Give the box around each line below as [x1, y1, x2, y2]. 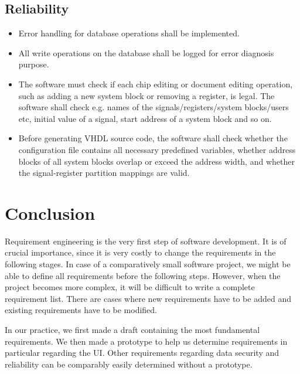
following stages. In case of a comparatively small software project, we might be [5, 258, 291, 270]
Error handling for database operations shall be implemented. [18, 27, 240, 39]
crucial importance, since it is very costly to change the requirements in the [5, 246, 276, 259]
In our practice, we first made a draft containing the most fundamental [5, 324, 260, 336]
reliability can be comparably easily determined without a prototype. [5, 358, 253, 370]
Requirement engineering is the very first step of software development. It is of [5, 234, 287, 247]
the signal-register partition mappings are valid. [18, 166, 190, 179]
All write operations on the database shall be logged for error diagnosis [18, 46, 274, 59]
